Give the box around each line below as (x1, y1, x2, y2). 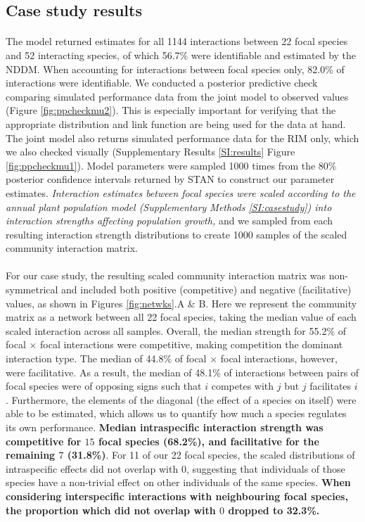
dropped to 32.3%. (228, 502, 320, 517)
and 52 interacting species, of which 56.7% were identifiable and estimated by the (6, 47, 357, 62)
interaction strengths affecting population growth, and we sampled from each (6, 213, 333, 228)
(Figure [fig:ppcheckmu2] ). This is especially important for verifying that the (6, 103, 336, 117)
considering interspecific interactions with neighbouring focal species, (6, 488, 348, 503)
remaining (6, 447, 56, 462)
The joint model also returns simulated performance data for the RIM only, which (6, 130, 359, 145)
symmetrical (6, 282, 58, 297)
